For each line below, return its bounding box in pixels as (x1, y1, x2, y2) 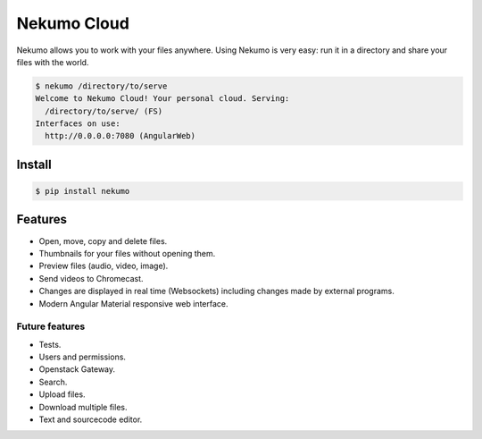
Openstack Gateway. (38, 364, 116, 375)
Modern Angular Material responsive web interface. (38, 298, 229, 308)
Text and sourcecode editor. (38, 414, 143, 425)
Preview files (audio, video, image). (38, 260, 169, 272)
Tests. (38, 339, 62, 350)
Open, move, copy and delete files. (38, 235, 168, 246)
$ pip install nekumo (35, 186, 130, 197)
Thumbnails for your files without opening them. (38, 248, 216, 258)
